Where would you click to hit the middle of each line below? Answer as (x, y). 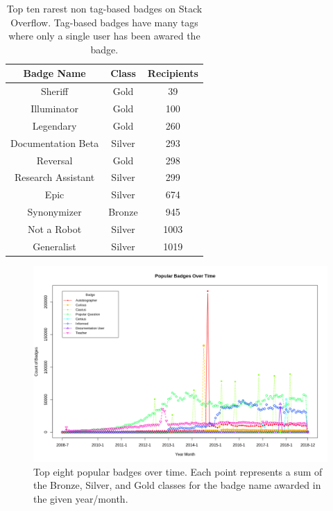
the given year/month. (81, 499)
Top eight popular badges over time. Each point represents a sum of (178, 471)
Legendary (54, 125)
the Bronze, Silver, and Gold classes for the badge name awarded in (177, 485)
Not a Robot (54, 228)
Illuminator (55, 109)
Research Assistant (54, 177)
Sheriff (54, 91)
